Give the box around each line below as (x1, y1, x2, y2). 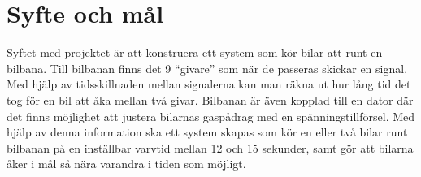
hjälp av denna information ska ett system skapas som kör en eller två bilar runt (7, 123, 408, 140)
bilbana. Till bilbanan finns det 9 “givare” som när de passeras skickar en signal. (7, 59, 408, 76)
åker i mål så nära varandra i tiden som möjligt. (7, 155, 246, 172)
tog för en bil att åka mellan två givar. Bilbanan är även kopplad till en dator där (7, 91, 414, 108)
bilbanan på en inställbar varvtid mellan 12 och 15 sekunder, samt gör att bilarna (7, 139, 414, 156)
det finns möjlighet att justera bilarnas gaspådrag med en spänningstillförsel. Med (7, 107, 415, 124)
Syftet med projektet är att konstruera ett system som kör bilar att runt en (7, 44, 383, 61)
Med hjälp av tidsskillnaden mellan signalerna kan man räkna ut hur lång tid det (7, 76, 411, 93)
